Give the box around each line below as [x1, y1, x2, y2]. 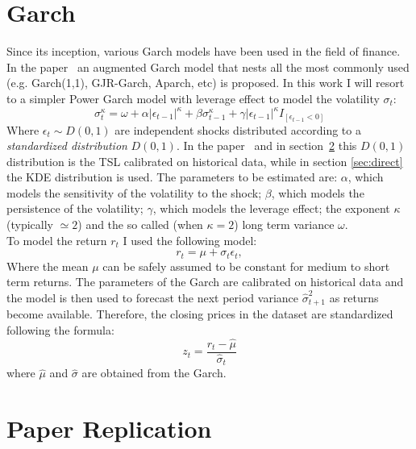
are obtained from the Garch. [81, 364, 227, 381]
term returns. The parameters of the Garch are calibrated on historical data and [6, 273, 404, 290]
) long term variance [234, 216, 335, 233]
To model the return [6, 231, 107, 248]
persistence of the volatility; [6, 200, 144, 217]
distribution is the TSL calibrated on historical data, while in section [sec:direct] [6, 152, 403, 169]
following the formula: [6, 321, 114, 338]
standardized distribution [6, 137, 127, 154]
